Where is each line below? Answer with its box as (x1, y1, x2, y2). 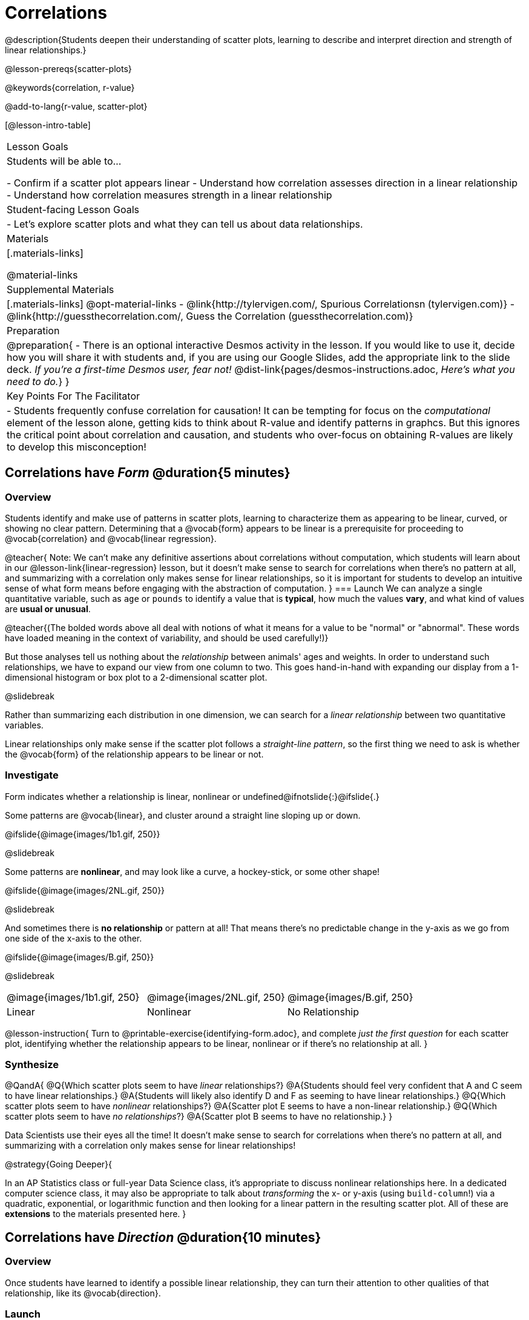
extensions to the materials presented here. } (5, 1209, 186, 1219)
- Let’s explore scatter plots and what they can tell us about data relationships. (7, 217, 363, 230)
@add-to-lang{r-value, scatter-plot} (5, 101, 148, 111)
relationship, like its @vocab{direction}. (5, 1287, 161, 1298)
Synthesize (5, 1058, 59, 1071)
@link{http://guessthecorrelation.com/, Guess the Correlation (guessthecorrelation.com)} (7, 309, 413, 322)
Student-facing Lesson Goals (7, 203, 140, 216)
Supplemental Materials (7, 283, 114, 295)
